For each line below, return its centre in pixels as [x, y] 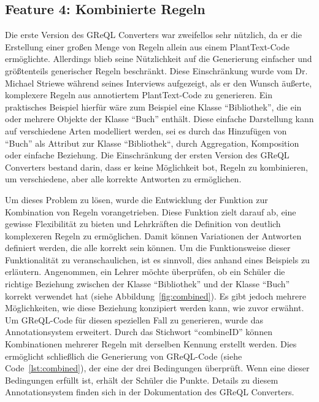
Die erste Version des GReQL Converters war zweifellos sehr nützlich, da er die [153, 35]
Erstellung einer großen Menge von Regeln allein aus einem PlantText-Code [148, 46]
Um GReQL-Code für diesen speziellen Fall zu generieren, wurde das [134, 319]
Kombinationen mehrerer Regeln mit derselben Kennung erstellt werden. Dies [151, 344]
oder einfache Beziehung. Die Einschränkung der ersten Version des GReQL [147, 155]
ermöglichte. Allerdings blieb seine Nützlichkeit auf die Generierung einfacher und [159, 59]
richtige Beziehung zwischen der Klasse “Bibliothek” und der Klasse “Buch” [148, 284]
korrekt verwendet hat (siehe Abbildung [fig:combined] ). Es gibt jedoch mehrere [156, 296]
